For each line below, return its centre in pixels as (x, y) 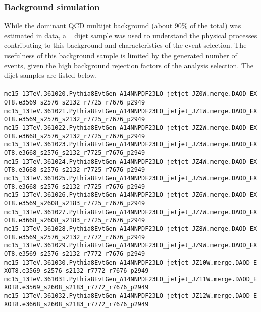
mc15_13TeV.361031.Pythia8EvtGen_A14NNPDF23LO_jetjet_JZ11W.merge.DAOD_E (131, 279)
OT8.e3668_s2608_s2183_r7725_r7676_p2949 (75, 220)
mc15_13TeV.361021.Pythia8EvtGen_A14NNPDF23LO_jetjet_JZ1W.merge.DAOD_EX (131, 111)
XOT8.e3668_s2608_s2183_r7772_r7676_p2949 (76, 304)
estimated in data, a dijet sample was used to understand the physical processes (131, 35)
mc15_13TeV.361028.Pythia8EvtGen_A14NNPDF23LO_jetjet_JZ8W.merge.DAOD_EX (131, 228)
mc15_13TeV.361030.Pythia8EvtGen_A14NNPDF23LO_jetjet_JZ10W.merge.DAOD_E (131, 262)
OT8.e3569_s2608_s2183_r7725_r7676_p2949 (75, 203)
